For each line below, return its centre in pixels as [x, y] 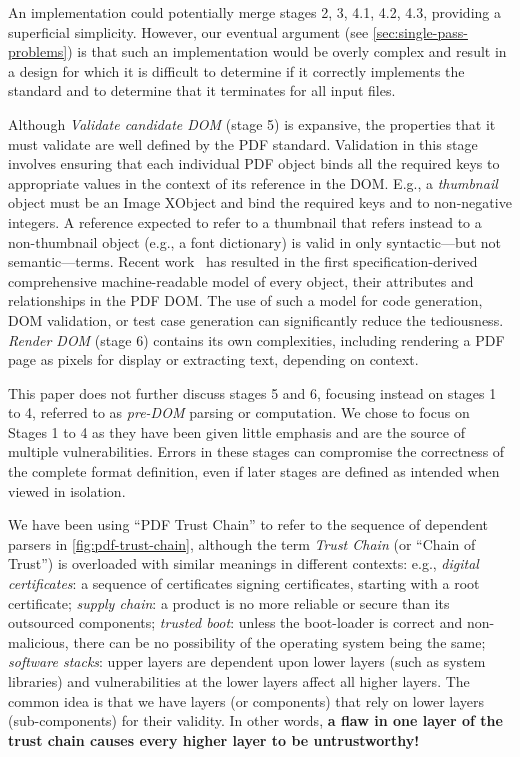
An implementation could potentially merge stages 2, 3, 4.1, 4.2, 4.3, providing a [254, 12]
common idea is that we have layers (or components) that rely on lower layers [246, 700]
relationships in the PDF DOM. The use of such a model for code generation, [245, 300]
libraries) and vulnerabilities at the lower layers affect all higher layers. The [239, 681]
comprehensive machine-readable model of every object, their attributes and [241, 280]
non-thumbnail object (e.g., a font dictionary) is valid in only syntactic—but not [254, 241]
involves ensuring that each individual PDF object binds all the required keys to [254, 163]
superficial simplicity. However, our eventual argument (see [188, 31]
